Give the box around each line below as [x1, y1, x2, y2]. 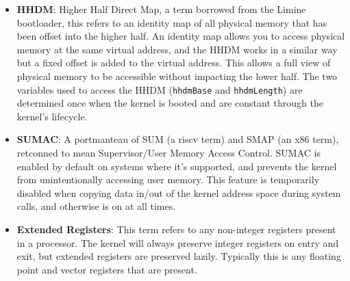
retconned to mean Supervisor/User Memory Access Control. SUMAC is [16, 146, 321, 159]
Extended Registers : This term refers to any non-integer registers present [16, 222, 336, 236]
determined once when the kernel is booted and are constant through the [16, 96, 323, 110]
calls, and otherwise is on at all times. [16, 199, 176, 213]
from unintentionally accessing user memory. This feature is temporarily [16, 172, 320, 187]
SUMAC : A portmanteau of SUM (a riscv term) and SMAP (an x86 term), [16, 132, 339, 146]
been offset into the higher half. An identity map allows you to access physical [16, 29, 345, 43]
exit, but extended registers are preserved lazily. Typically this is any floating [16, 249, 341, 263]
